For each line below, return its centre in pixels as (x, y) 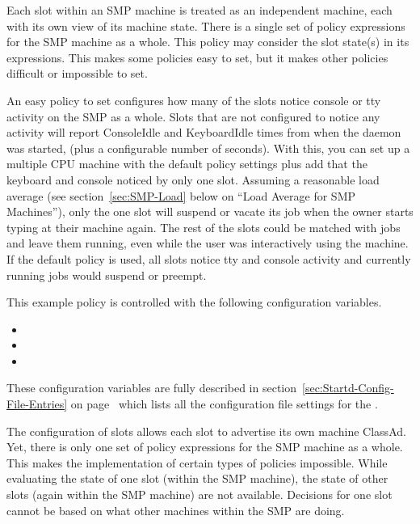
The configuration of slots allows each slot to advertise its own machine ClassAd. (206, 431)
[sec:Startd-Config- (348, 388)
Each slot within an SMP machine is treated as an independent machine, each (199, 10)
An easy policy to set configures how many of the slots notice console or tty (194, 100)
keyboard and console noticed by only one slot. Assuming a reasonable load (193, 179)
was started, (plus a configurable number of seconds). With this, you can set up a (208, 148)
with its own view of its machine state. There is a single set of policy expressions (206, 25)
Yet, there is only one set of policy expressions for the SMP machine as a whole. (205, 447)
